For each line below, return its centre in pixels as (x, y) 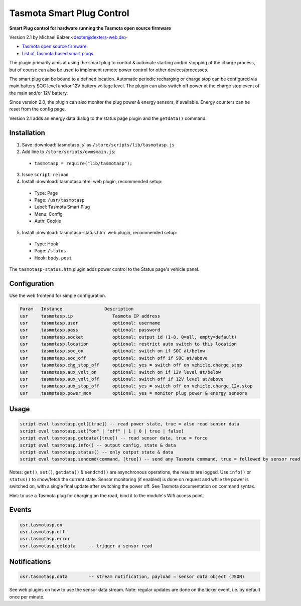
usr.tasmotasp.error (45, 539)
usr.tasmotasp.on (41, 525)
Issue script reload (45, 174)
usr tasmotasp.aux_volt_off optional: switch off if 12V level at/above (122, 379)
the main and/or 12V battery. (39, 93)
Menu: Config (48, 214)
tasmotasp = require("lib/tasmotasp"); (83, 163)
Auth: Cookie (48, 221)
